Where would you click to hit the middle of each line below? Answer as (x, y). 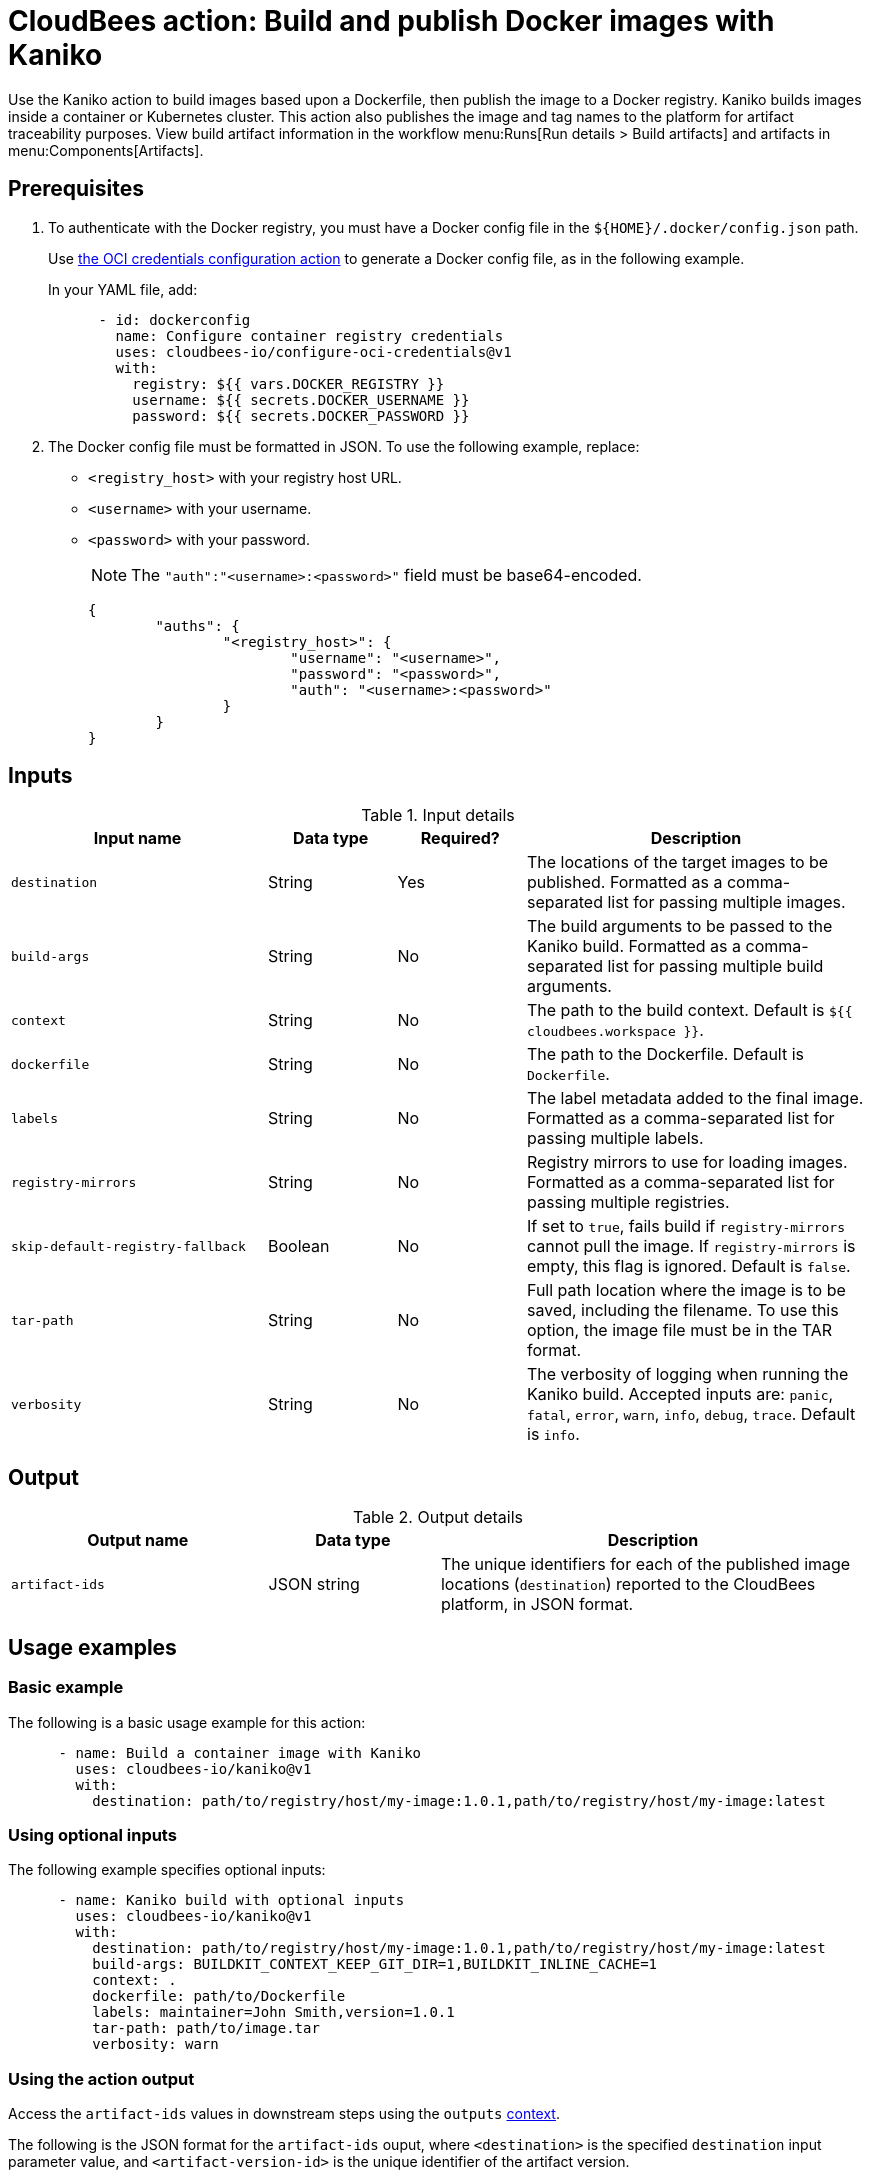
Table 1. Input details (438, 815)
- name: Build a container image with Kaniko (240, 1752)
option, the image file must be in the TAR (680, 1330)
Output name (138, 1540)
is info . (553, 1434)
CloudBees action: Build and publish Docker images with (391, 21)
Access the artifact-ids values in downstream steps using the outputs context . (284, 2113)
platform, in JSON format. (537, 1604)
